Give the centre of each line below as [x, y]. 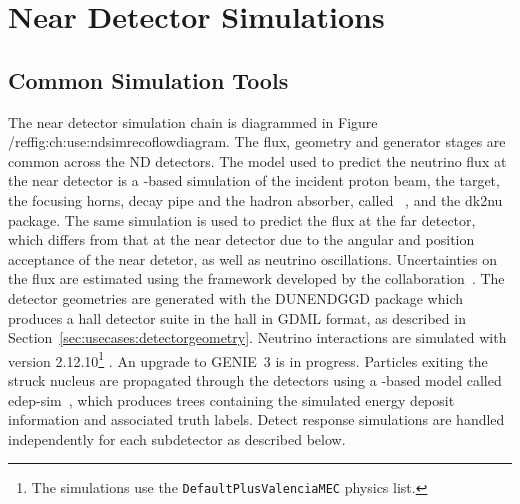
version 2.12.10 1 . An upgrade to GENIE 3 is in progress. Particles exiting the [248, 359]
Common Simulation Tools [148, 79]
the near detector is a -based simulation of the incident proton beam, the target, [254, 180]
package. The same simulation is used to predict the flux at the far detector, [242, 219]
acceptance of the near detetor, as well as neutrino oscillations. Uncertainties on [252, 258]
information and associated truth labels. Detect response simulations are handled [256, 419]
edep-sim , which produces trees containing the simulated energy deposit [231, 399]
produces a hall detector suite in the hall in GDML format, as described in [237, 317]
